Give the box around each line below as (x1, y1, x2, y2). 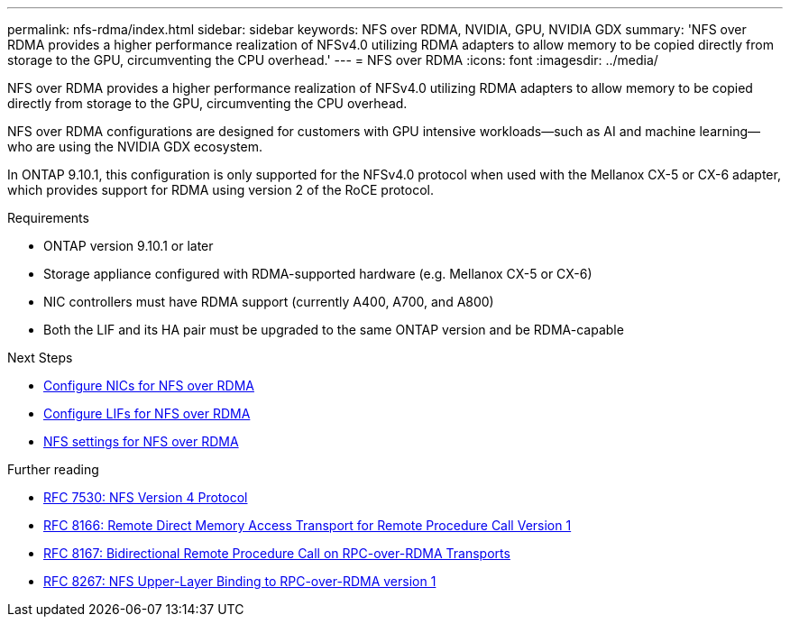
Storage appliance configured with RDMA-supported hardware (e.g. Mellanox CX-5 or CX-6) (43, 266, 592, 281)
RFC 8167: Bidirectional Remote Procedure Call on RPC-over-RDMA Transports (43, 546, 510, 561)
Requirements (7, 210, 89, 225)
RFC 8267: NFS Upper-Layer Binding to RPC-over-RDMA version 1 (43, 574, 436, 589)
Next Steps (7, 350, 73, 365)
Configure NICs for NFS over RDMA (43, 378, 254, 393)
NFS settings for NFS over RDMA (43, 434, 239, 449)
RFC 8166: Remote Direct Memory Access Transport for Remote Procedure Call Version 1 (43, 518, 572, 533)
